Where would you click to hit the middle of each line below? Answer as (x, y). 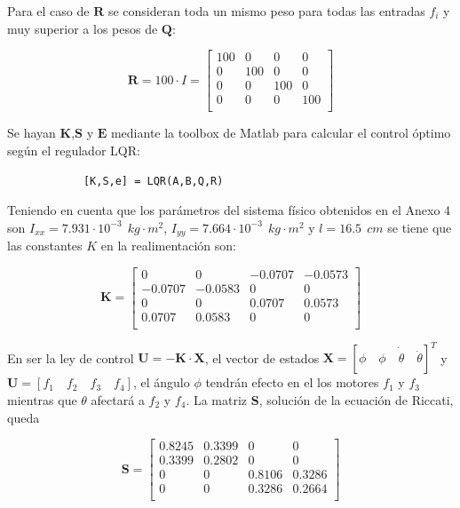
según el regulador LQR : (74, 150)
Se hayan (32, 133)
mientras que (42, 400)
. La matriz (217, 400)
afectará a (118, 400)
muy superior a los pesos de (83, 28)
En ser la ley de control (71, 357)
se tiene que (420, 227)
